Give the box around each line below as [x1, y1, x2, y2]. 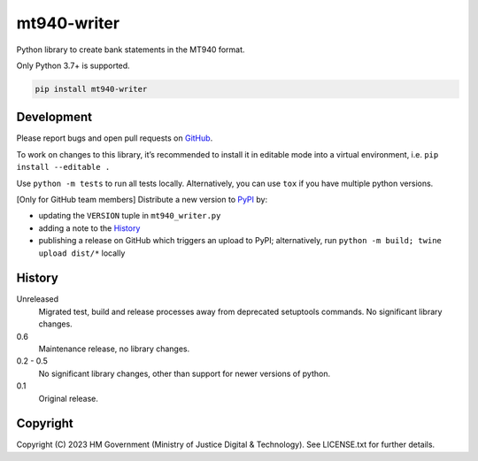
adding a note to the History [38, 222, 141, 234]
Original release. [38, 393, 99, 403]
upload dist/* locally [38, 248, 126, 258]
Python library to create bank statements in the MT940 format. [16, 44, 245, 55]
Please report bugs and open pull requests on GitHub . [16, 133, 213, 143]
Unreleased [16, 294, 59, 304]
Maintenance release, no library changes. [38, 343, 190, 354]
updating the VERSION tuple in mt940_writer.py [38, 211, 221, 221]
